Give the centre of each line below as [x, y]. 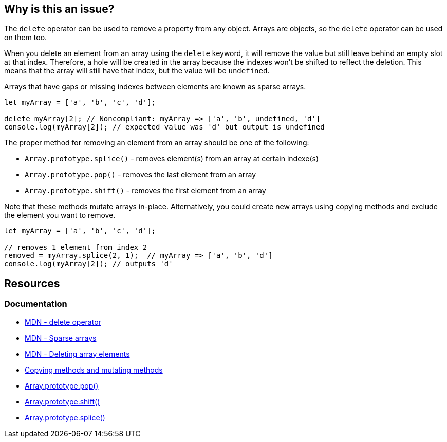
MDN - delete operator [63, 322]
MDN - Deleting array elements [77, 354]
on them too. [26, 38]
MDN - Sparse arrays [61, 338]
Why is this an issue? [59, 9]
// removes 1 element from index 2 [76, 247]
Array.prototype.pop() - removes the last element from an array [141, 175]
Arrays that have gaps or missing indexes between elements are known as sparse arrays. [155, 87]
